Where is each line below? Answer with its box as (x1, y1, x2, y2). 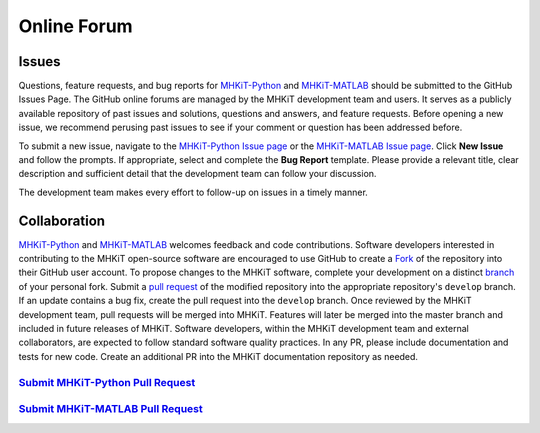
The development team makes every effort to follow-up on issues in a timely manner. (18, 186, 369, 198)
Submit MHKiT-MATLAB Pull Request (18, 402, 204, 416)
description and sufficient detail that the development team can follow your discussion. (18, 168, 377, 180)
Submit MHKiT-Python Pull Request (18, 375, 196, 389)
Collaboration (18, 212, 105, 229)
